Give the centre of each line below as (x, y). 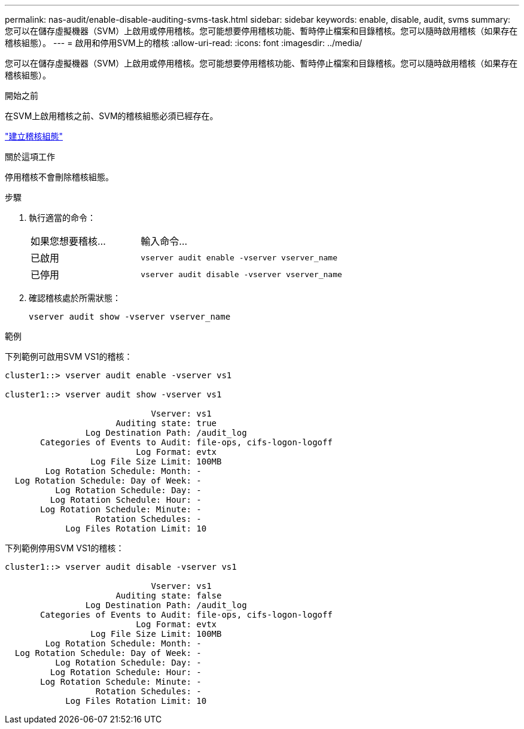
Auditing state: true (166, 423)
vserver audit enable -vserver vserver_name (239, 257)
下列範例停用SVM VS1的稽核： (65, 548)
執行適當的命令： (62, 218)
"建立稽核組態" (34, 136)
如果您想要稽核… (68, 241)
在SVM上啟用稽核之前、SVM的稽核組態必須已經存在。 (112, 116)
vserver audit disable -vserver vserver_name (241, 274)
